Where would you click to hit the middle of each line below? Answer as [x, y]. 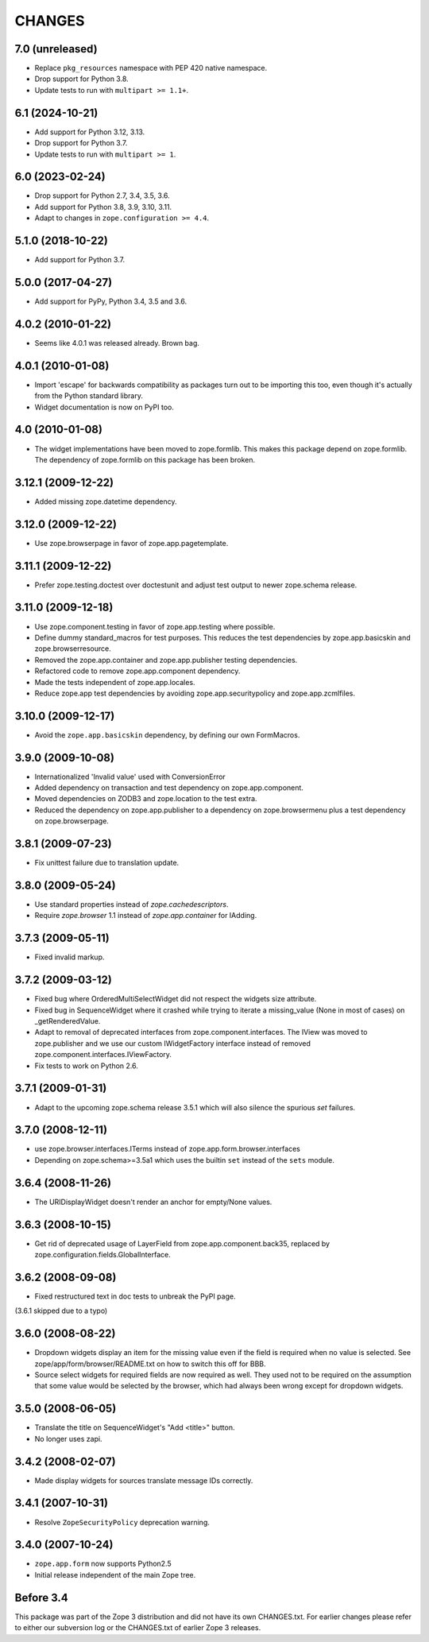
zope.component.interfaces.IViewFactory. [103, 1055]
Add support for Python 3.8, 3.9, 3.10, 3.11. [103, 207]
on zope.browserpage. [71, 821]
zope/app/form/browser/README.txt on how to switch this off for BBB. [150, 1364]
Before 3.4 [42, 1597]
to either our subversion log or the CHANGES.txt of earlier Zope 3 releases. [138, 1628]
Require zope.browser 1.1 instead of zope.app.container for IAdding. [146, 916]
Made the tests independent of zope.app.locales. [115, 682]
